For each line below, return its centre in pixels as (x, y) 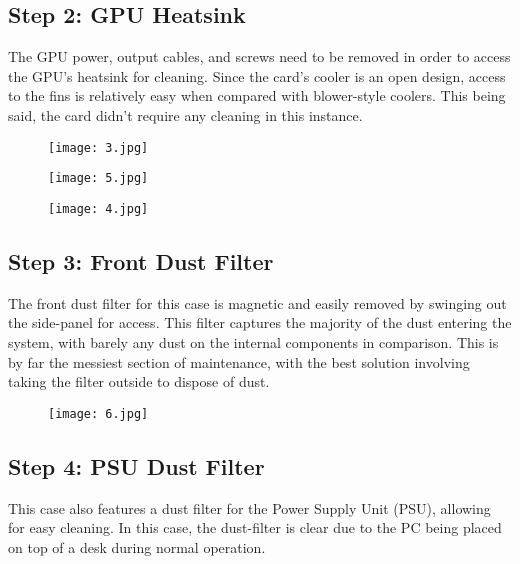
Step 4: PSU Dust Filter (136, 465)
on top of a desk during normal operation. (137, 546)
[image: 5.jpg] (98, 178)
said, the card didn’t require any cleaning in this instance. (185, 114)
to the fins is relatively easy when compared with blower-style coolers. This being (257, 95)
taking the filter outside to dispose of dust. (139, 381)
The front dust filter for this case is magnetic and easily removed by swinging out (257, 302)
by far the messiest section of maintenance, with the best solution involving (239, 361)
